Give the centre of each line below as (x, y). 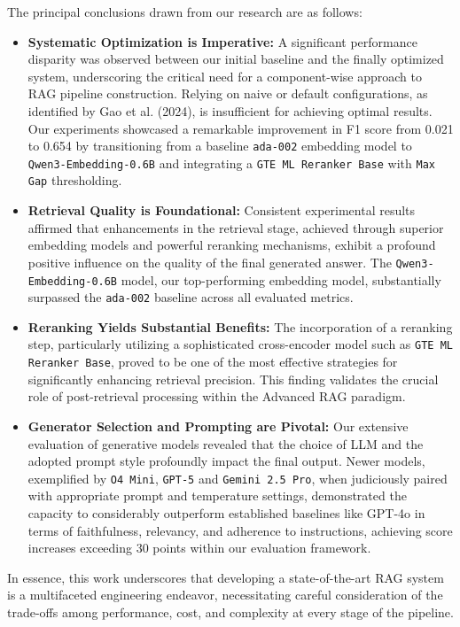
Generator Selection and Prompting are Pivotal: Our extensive (218, 426)
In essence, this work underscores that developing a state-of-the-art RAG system (226, 577)
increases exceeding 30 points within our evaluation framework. (199, 548)
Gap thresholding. (75, 180)
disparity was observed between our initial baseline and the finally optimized (236, 59)
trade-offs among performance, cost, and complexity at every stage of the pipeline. (230, 612)
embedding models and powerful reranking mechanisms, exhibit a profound (232, 245)
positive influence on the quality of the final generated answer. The (210, 262)
